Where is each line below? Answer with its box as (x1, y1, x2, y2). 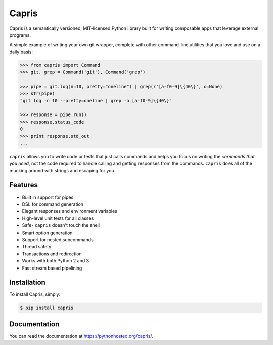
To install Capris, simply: (9, 291, 61, 297)
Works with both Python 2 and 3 (22, 258, 89, 264)
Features (9, 180, 38, 189)
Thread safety (22, 244, 52, 250)
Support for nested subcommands (22, 237, 94, 243)
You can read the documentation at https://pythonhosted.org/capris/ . (9, 333, 154, 339)
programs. (9, 32, 31, 38)
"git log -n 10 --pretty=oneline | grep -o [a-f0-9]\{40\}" (20, 98, 172, 103)
